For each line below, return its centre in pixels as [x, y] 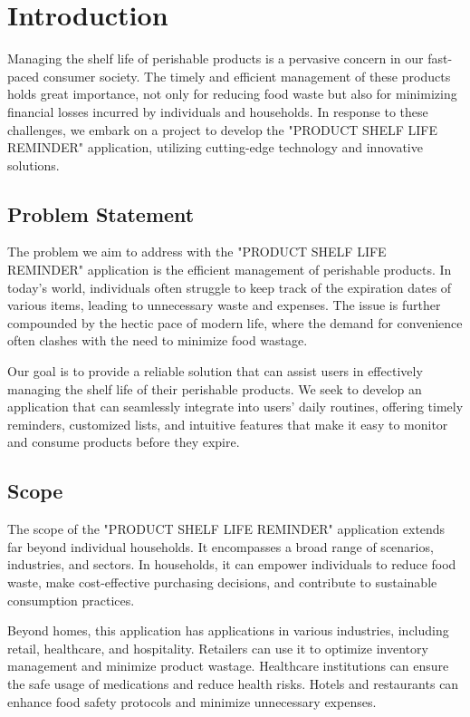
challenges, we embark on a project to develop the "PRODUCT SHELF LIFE [222, 129]
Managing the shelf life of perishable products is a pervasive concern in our [216, 58]
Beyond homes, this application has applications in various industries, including [228, 630]
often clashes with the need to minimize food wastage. [158, 340]
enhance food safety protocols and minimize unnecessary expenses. [192, 701]
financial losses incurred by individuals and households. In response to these [218, 111]
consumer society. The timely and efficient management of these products [247, 76]
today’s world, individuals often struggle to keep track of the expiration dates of [230, 287]
